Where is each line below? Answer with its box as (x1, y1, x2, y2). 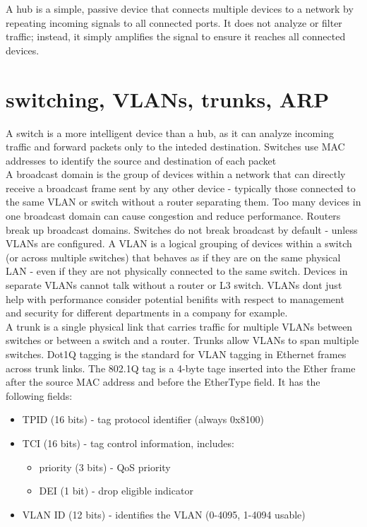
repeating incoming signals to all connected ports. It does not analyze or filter (6, 15, 342, 30)
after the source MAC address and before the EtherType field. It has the (6, 374, 320, 389)
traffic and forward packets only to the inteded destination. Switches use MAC (6, 139, 345, 154)
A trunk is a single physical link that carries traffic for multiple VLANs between (6, 319, 353, 333)
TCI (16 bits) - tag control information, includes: (22, 435, 234, 450)
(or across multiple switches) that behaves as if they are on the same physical (6, 249, 341, 264)
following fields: (6, 388, 73, 403)
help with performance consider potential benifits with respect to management (6, 291, 344, 306)
